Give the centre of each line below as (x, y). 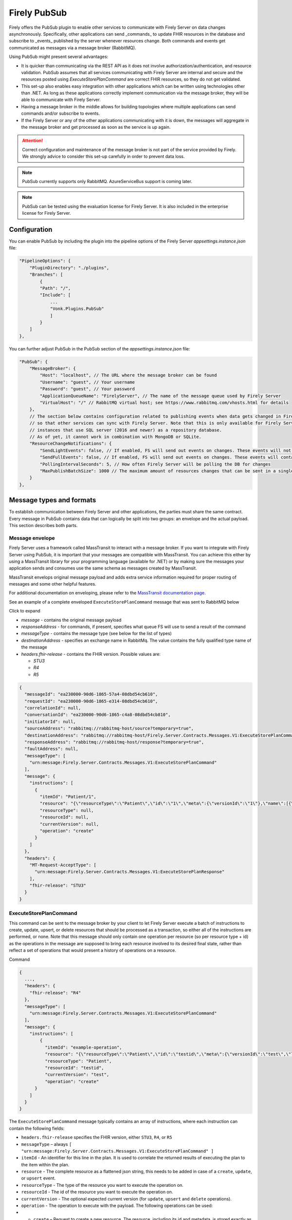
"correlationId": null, (53, 708)
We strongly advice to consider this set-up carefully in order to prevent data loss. (103, 157)
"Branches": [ (46, 275)
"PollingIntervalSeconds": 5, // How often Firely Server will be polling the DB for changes (155, 464)
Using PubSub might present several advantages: (59, 57)
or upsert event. (38, 1178)
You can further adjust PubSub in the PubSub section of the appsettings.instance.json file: (100, 348)
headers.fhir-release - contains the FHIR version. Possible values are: (91, 654)
